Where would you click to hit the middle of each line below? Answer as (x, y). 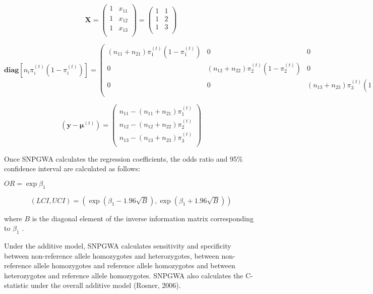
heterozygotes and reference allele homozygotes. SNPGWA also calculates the (124, 275)
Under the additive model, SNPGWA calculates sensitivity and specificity (118, 246)
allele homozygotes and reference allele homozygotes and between (134, 265)
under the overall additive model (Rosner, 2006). (106, 285)
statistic (16, 285)
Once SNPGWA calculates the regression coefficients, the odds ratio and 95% (123, 158)
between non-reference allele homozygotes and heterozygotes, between (112, 255)
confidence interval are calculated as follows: (72, 168)
